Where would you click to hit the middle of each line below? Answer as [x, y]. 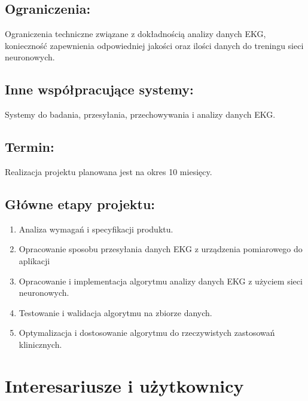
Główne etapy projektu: [80, 203]
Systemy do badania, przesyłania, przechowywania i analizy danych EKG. [140, 114]
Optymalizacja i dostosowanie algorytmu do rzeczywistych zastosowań [147, 333]
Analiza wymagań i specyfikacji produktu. [96, 229]
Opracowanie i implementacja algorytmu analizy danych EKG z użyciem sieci [161, 281]
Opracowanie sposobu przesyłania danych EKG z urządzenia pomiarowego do [161, 249]
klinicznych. [40, 344]
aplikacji [34, 260]
